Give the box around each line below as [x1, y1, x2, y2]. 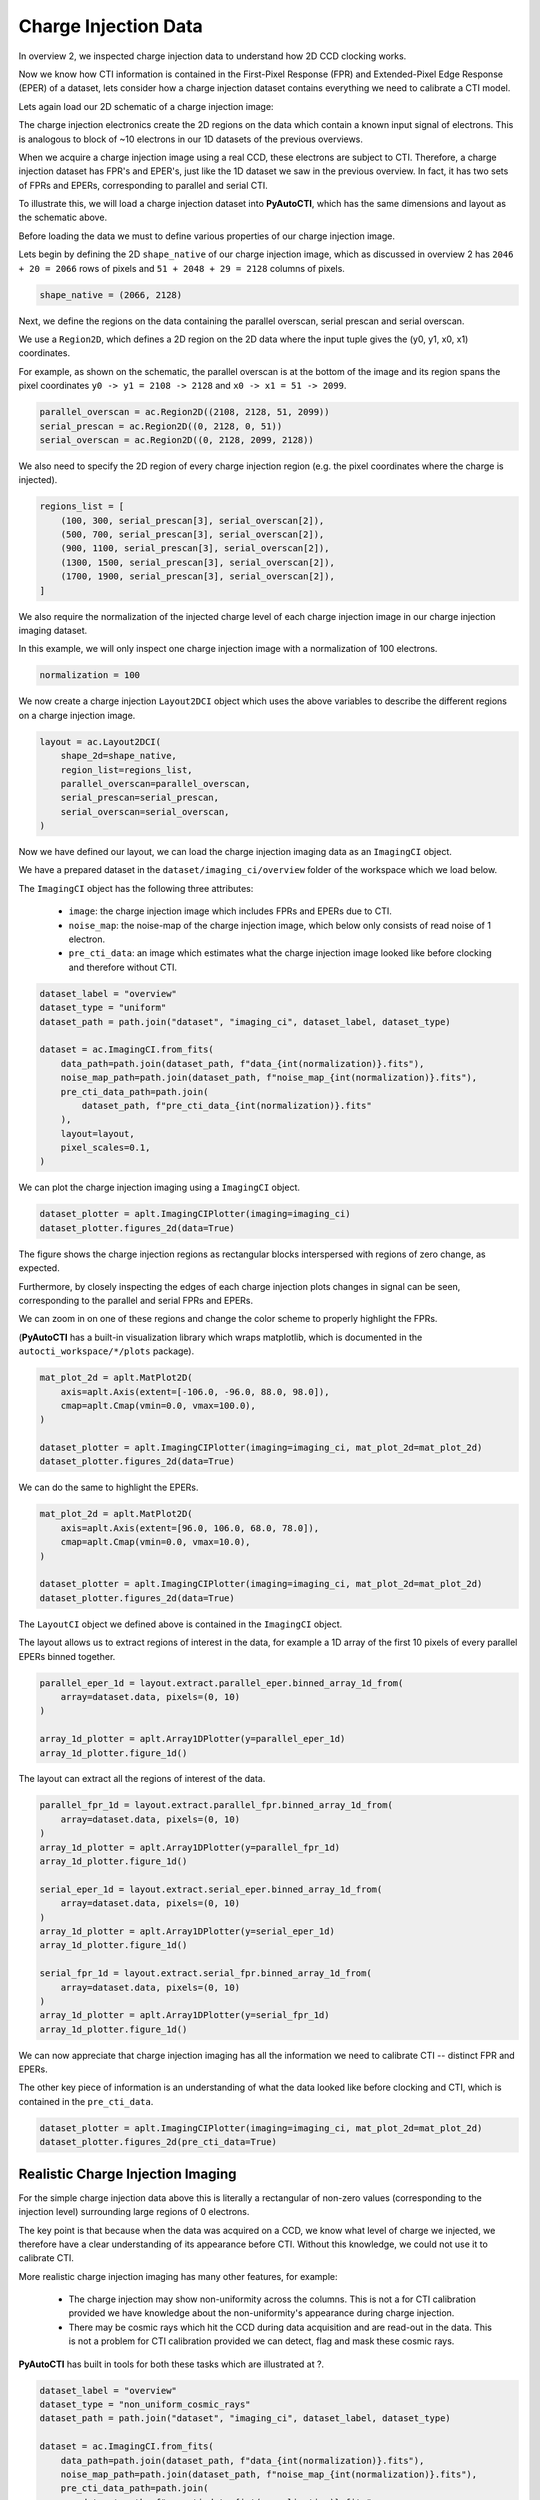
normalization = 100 [39, 670, 140, 681]
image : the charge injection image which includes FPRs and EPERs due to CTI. [68, 905, 392, 917]
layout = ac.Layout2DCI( [39, 736, 162, 747]
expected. [18, 1262, 60, 1274]
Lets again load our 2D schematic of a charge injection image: [18, 100, 274, 112]
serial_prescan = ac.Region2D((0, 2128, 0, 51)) [39, 420, 283, 432]
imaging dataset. [18, 625, 88, 636]
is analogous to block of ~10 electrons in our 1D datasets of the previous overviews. [18, 133, 364, 145]
